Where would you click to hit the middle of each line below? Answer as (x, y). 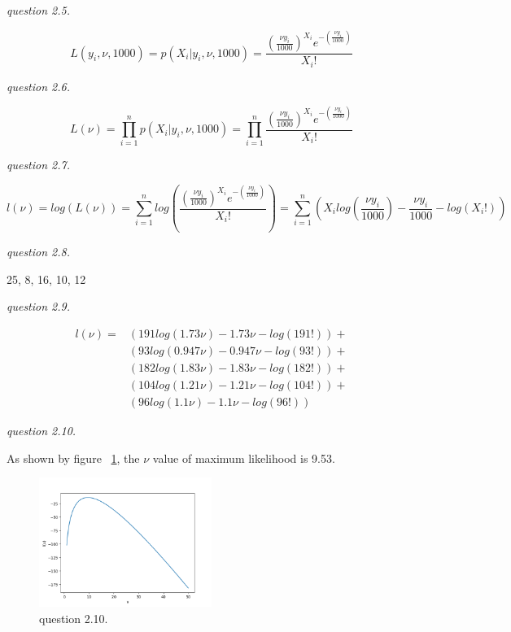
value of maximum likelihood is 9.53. (244, 458)
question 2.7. (39, 165)
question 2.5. (39, 10)
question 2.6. (39, 86)
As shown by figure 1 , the (73, 458)
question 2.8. (39, 251)
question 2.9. (39, 306)
